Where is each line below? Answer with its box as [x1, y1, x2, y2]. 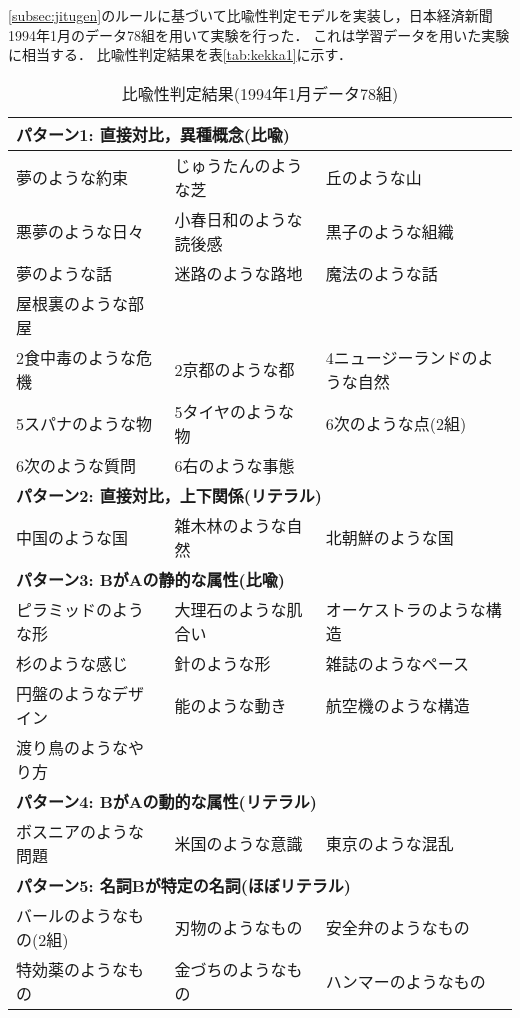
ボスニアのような [16, 819, 145, 843]
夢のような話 [16, 261, 113, 285]
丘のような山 [325, 165, 422, 189]
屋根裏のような [16, 291, 129, 315]
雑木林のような [174, 513, 287, 537]
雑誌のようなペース [325, 651, 469, 675]
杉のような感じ [16, 651, 129, 675]
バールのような [16, 903, 129, 927]
